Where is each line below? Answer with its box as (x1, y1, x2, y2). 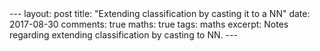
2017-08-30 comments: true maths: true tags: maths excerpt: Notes (9, 18, 289, 30)
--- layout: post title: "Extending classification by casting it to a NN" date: (9, 8, 311, 19)
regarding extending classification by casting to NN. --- (9, 29, 238, 41)
